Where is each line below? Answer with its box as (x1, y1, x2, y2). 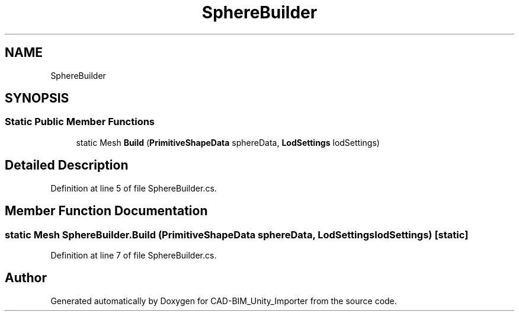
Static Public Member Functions (5, 116, 155, 128)
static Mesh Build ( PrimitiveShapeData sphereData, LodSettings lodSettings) (76, 137, 380, 148)
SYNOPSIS (5, 91, 69, 106)
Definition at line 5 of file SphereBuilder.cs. (50, 183, 217, 193)
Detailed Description (5, 158, 129, 173)
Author (5, 270, 47, 286)
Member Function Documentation (5, 203, 208, 219)
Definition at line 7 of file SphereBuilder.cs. (50, 250, 217, 260)
